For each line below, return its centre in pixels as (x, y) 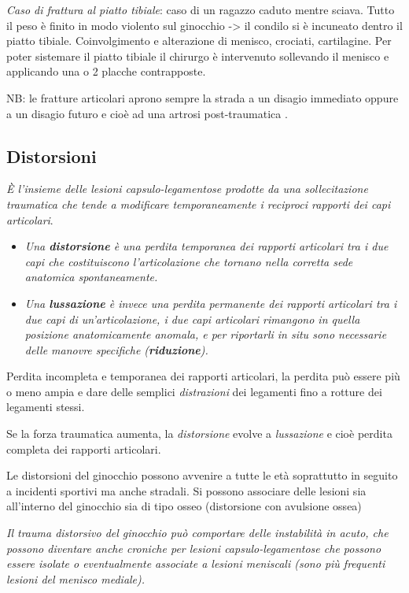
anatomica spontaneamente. (91, 277)
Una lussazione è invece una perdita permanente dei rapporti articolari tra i (211, 303)
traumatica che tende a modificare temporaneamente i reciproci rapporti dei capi (199, 204)
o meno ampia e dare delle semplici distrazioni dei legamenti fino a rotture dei (194, 391)
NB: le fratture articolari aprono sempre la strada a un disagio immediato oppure (203, 97)
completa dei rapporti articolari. (84, 448)
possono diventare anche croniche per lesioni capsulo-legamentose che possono (194, 548)
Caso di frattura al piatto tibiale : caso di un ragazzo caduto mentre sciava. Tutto (201, 9)
